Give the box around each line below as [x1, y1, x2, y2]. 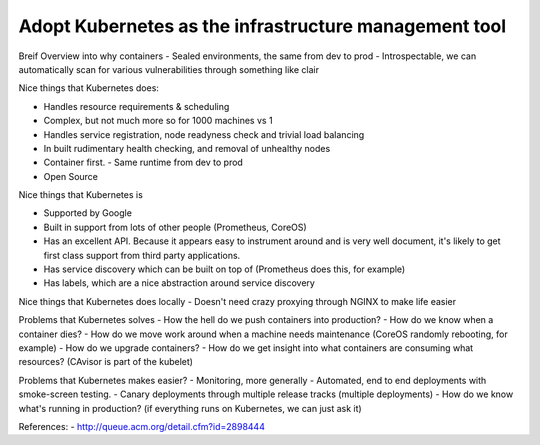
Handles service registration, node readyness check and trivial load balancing [43, 128, 365, 140]
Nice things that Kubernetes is [18, 189, 144, 201]
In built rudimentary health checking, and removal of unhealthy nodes [43, 142, 331, 154]
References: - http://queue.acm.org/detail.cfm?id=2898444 [18, 420, 265, 432]
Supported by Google [43, 207, 132, 219]
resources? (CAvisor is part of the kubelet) [18, 356, 194, 368]
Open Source [43, 170, 99, 182]
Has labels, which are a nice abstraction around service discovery [43, 277, 315, 289]
